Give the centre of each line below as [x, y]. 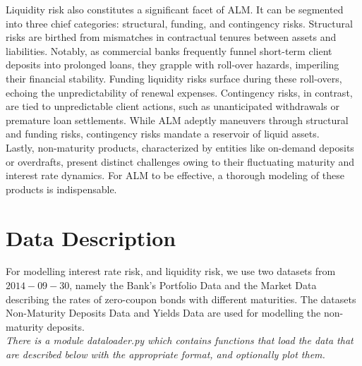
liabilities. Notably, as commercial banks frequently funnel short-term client [169, 50]
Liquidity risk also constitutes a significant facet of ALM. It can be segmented [175, 9]
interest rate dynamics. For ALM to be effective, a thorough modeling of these [175, 175]
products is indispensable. [61, 189]
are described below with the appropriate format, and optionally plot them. [165, 354]
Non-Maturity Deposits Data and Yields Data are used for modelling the [163, 313]
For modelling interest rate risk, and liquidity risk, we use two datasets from [171, 271]
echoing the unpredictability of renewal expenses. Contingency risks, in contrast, [179, 92]
